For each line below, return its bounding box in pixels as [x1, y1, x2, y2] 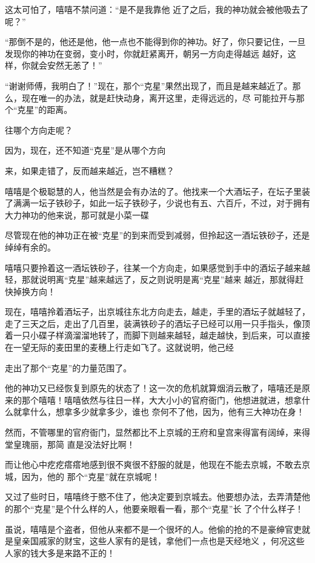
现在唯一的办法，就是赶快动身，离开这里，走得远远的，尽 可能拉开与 [21, 91, 296, 104]
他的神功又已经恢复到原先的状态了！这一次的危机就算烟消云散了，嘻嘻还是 [5, 382, 302, 394]
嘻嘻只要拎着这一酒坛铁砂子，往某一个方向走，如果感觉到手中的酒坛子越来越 [5, 261, 310, 274]
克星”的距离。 [17, 103, 73, 116]
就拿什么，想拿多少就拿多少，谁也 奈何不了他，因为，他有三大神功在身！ [13, 405, 305, 418]
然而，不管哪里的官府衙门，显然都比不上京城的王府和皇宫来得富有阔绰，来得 [5, 426, 310, 439]
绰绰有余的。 [5, 240, 56, 253]
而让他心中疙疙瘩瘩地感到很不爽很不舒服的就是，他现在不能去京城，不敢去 [5, 458, 302, 471]
